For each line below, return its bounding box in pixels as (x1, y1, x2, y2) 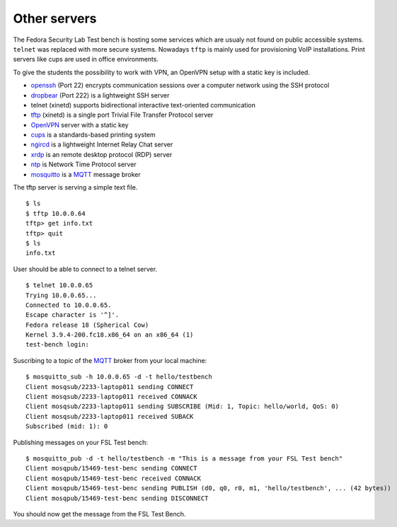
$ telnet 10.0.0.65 (25, 282, 93, 289)
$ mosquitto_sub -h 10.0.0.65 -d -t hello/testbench (25, 373, 212, 381)
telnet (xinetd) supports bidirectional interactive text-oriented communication (30, 100, 256, 109)
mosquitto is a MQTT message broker (30, 170, 141, 178)
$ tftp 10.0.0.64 (25, 209, 86, 217)
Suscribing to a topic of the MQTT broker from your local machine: (13, 356, 207, 364)
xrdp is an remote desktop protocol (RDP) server (30, 150, 173, 158)
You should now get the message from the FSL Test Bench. (13, 509, 186, 518)
